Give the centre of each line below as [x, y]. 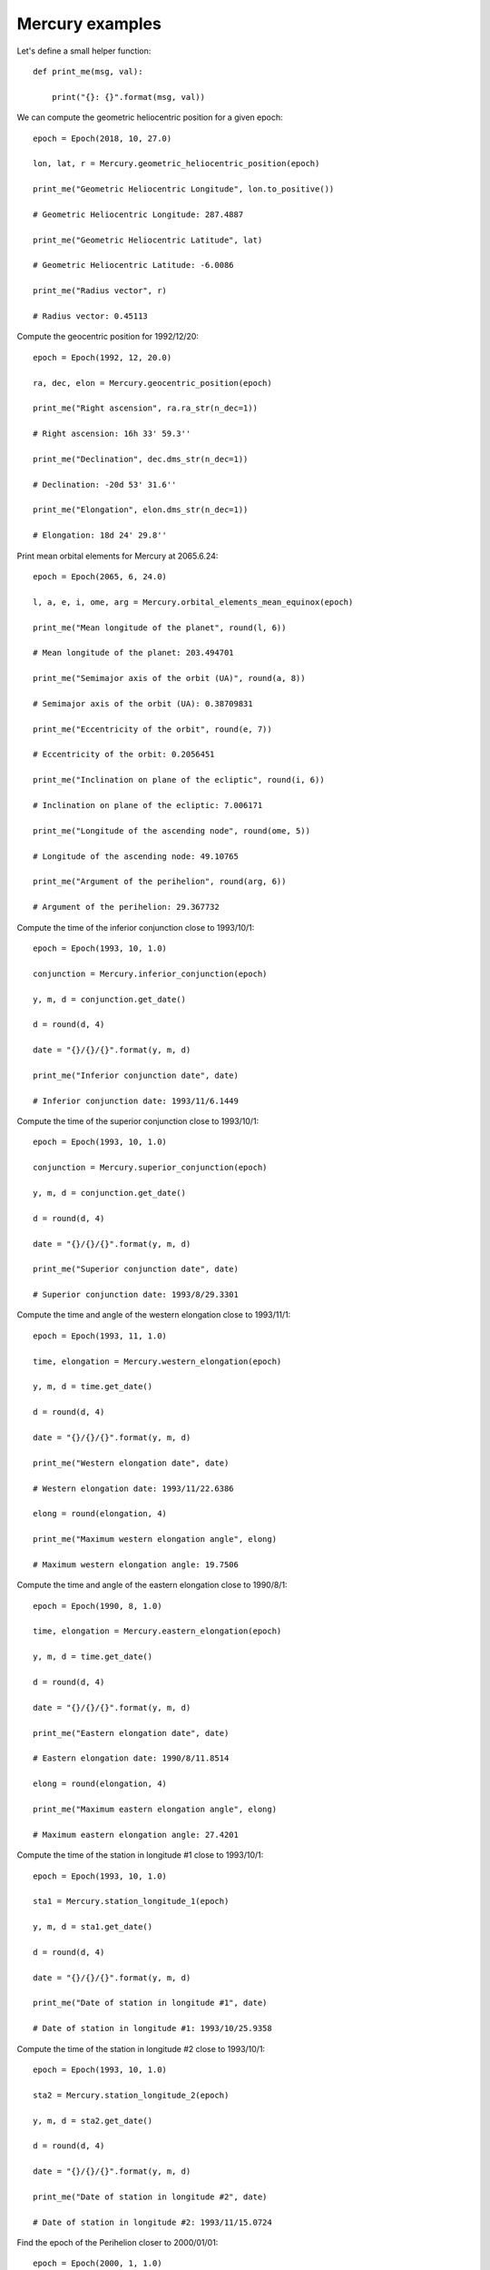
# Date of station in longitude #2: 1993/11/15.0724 [152, 2222]
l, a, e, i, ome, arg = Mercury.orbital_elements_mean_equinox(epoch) [193, 602]
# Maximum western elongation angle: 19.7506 [136, 1564]
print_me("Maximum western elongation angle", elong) [155, 1540]
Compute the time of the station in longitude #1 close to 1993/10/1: [140, 1855]
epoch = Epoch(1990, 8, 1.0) [98, 1606]
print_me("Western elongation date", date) [131, 1463]
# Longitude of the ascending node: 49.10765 [136, 856]
